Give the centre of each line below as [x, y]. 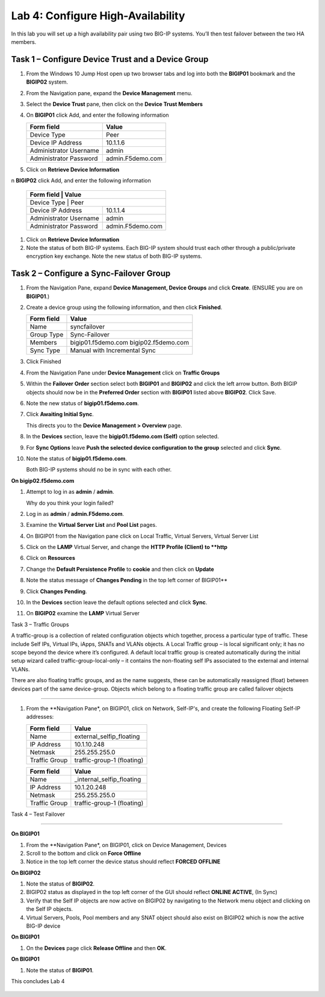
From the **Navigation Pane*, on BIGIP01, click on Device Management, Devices [126, 845]
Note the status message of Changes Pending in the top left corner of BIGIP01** [127, 580]
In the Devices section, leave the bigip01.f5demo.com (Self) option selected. [122, 436]
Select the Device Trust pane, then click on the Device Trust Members [114, 104]
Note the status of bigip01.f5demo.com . [77, 458]
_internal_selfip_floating [108, 779]
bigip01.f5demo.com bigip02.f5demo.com [130, 343]
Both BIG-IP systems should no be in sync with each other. [99, 470]
